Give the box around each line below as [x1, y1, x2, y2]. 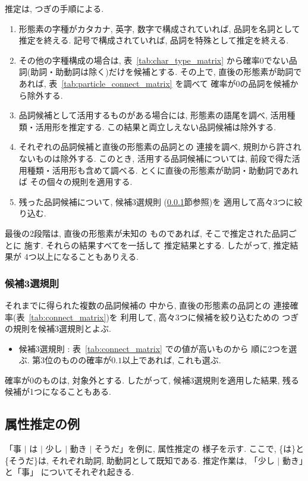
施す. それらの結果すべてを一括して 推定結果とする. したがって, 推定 [24, 238, 290, 251]
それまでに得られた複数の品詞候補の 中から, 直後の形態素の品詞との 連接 [5, 298, 290, 311]
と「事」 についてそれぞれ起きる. [5, 466, 134, 478]
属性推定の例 [5, 414, 80, 433]
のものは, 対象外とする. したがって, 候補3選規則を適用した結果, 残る [34, 373, 300, 386]
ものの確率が [61, 354, 112, 366]
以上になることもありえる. [36, 250, 139, 263]
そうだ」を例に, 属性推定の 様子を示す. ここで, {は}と [94, 442, 304, 455]
